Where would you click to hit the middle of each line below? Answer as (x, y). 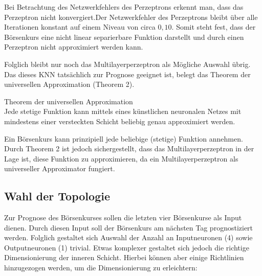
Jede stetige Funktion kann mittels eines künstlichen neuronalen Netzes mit (123, 111)
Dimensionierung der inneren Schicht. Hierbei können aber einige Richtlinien (124, 257)
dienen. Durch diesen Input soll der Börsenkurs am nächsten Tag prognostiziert (129, 227)
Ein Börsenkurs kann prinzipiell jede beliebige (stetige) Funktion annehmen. (124, 138)
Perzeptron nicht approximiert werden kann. (74, 47)
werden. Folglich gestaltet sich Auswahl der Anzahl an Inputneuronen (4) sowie (128, 237)
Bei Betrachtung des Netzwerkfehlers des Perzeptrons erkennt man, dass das (124, 7)
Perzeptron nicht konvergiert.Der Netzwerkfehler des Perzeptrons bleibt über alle (131, 17)
